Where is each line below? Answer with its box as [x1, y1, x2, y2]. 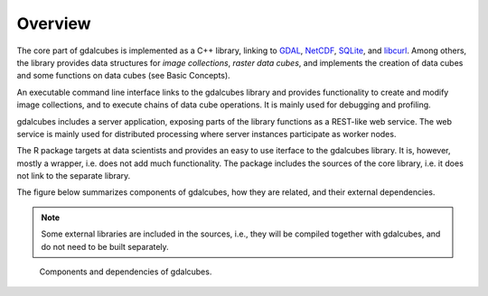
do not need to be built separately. [41, 241, 169, 252]
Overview [16, 14, 91, 33]
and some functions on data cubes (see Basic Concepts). [16, 70, 230, 81]
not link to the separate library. [16, 171, 131, 181]
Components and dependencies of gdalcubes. [39, 266, 212, 277]
